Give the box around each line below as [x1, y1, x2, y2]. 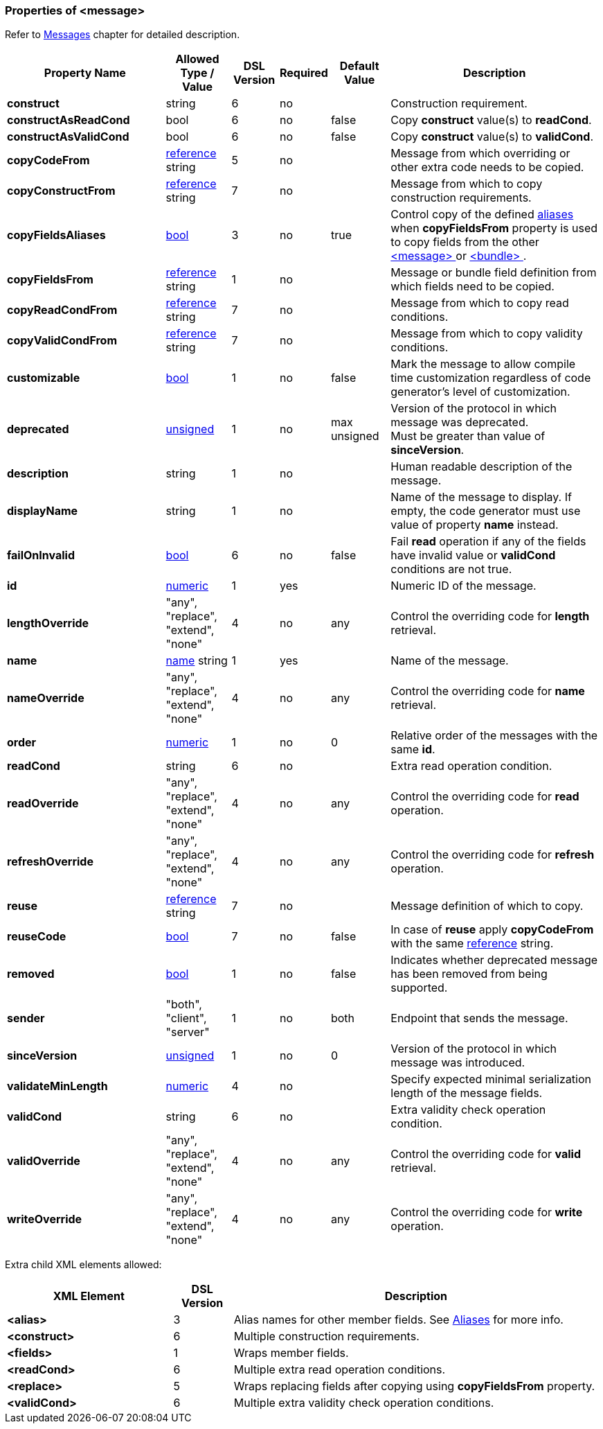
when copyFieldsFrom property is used [390, 221, 598, 236]
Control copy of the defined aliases [390, 207, 574, 222]
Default [339, 59, 379, 73]
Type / [180, 66, 215, 80]
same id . [390, 742, 435, 757]
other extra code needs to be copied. [390, 160, 584, 175]
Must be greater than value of [390, 429, 546, 444]
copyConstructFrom [7, 184, 116, 198]
